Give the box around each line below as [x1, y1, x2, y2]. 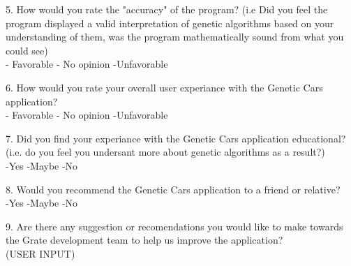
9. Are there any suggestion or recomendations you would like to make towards [6, 219, 343, 233]
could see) [6, 43, 48, 57]
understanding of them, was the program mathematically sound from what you [6, 29, 344, 44]
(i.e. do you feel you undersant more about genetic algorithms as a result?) [6, 145, 325, 159]
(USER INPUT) [6, 246, 75, 260]
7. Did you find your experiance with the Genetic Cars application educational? [6, 131, 346, 145]
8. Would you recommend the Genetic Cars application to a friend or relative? [6, 182, 341, 196]
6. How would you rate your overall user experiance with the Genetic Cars [6, 80, 323, 94]
